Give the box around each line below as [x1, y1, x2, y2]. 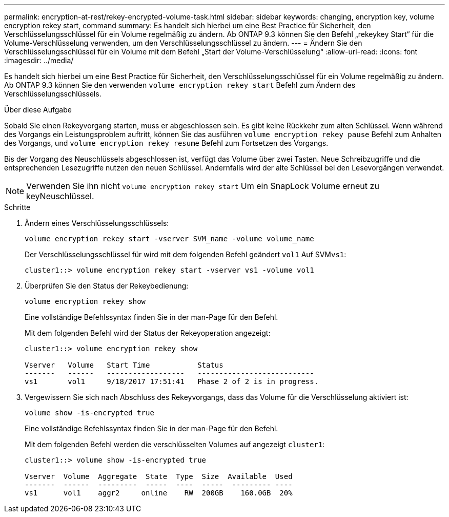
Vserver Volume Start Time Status [25, 361, 223, 369]
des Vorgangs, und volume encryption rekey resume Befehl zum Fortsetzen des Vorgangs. [4, 139, 329, 147]
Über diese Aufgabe [4, 105, 72, 114]
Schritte [4, 203, 31, 212]
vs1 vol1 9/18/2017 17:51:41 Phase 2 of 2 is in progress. [25, 377, 319, 386]
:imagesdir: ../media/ [4, 56, 74, 65]
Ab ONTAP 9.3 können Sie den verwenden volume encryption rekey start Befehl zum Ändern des [4, 81, 356, 89]
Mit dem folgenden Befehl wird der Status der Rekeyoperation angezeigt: [25, 329, 271, 337]
